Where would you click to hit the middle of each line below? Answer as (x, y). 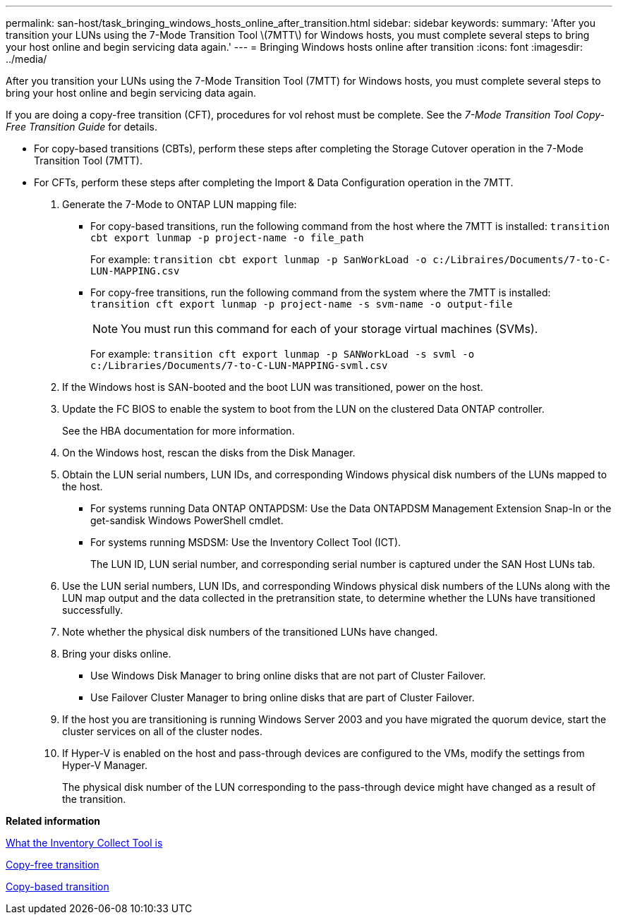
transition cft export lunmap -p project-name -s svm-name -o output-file (302, 304)
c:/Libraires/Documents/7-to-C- (522, 260)
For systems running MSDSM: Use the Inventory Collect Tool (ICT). (246, 542)
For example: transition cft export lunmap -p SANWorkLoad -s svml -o (283, 354)
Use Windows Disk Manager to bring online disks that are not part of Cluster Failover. (288, 676)
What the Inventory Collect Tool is (84, 843)
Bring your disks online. (117, 654)
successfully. (93, 610)
